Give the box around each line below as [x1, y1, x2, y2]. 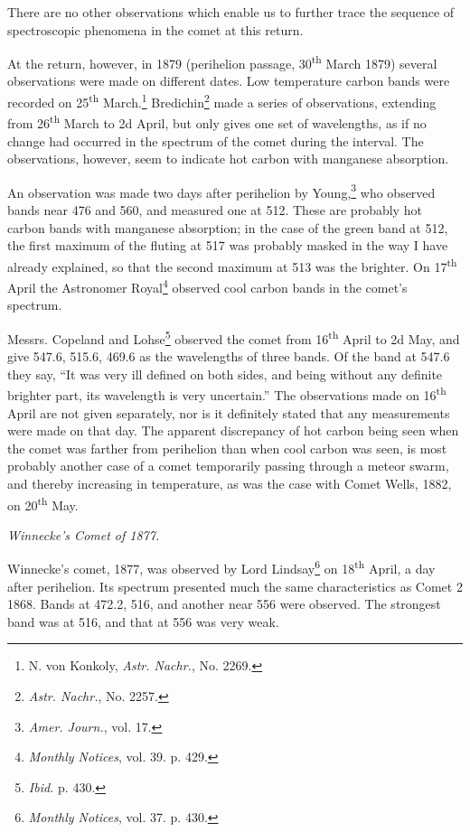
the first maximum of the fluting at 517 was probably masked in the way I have [7, 236, 448, 255]
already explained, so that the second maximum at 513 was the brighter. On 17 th [7, 254, 457, 276]
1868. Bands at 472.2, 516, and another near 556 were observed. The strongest [7, 594, 441, 613]
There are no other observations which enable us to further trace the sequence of [7, 3, 455, 21]
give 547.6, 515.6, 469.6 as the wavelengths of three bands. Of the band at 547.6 [7, 347, 450, 366]
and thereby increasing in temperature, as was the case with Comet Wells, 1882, [7, 473, 452, 492]
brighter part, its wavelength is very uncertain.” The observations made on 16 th [7, 383, 446, 404]
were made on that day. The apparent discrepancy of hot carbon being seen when [7, 421, 459, 440]
